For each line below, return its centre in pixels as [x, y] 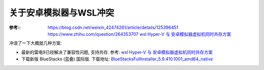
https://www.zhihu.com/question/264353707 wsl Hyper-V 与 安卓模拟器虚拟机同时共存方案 [139, 34]
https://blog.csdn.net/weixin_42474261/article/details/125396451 [113, 27]
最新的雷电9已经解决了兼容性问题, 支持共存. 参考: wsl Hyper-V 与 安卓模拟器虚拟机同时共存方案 [117, 52]
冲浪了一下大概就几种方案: [35, 43]
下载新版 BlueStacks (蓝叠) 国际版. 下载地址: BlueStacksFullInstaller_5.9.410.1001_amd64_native [117, 59]
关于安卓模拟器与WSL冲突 [62, 13]
